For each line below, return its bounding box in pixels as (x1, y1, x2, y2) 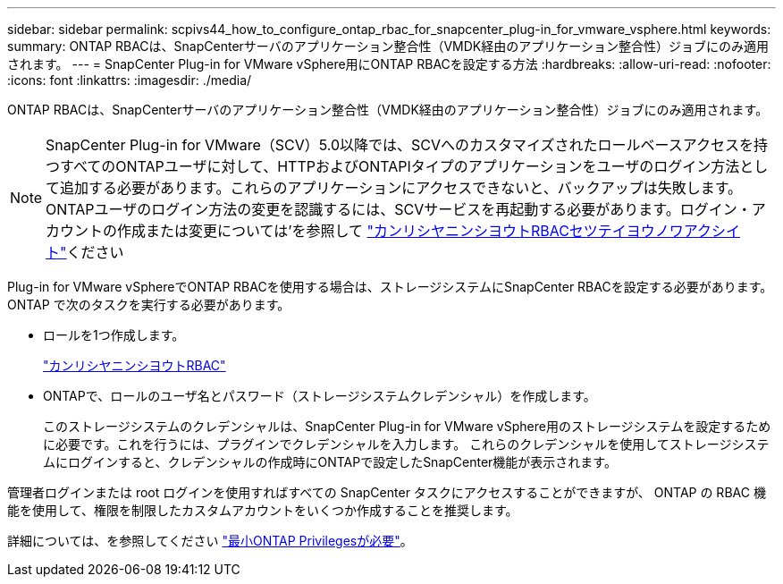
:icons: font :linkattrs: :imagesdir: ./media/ (7, 72, 252, 88)
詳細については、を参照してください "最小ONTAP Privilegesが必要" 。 (7, 533, 413, 548)
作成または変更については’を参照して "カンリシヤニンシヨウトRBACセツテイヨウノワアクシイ (117, 222, 741, 240)
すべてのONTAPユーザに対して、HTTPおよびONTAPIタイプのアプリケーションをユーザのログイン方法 (60, 157, 740, 175)
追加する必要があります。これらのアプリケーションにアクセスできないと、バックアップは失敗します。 (60, 179, 743, 197)
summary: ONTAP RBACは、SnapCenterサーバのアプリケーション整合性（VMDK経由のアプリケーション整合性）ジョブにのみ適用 (7, 38, 769, 54)
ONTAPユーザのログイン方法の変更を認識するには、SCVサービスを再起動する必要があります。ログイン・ (46, 200, 752, 218)
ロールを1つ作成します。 (43, 327, 185, 343)
